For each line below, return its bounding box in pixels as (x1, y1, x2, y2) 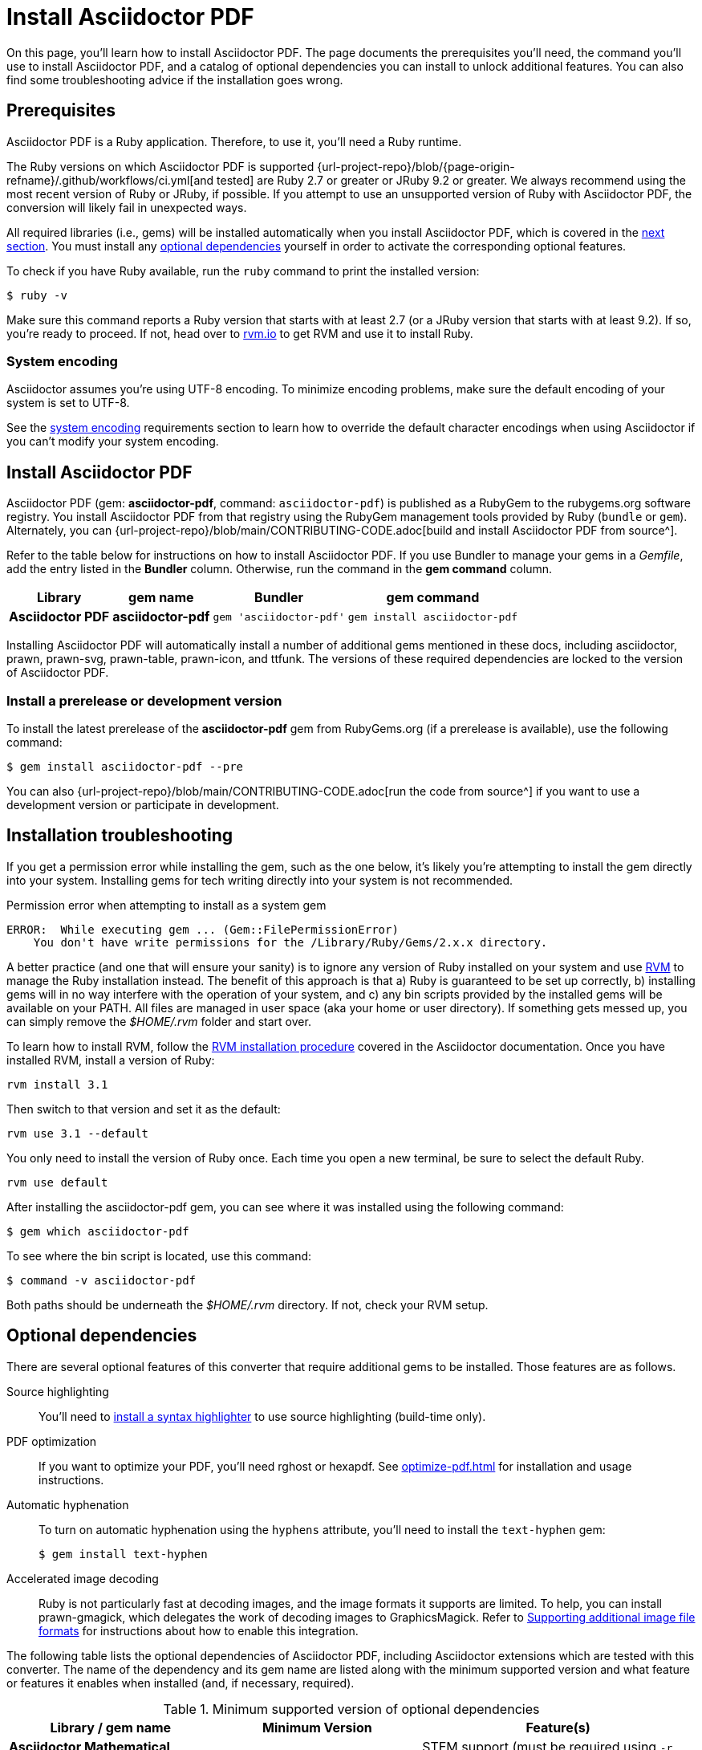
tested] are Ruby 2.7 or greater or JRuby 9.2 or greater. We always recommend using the (217, 173, 686, 187)
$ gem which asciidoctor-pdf (6, 1224, 189, 1238)
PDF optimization (6, 1434, 97, 1448)
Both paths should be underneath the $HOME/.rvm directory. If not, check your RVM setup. (6, 1297, 489, 1312)
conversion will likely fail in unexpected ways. (6, 200, 247, 214)
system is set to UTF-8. (6, 396, 130, 410)
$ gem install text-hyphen (39, 1547, 208, 1561)
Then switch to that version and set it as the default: (6, 1101, 281, 1116)
